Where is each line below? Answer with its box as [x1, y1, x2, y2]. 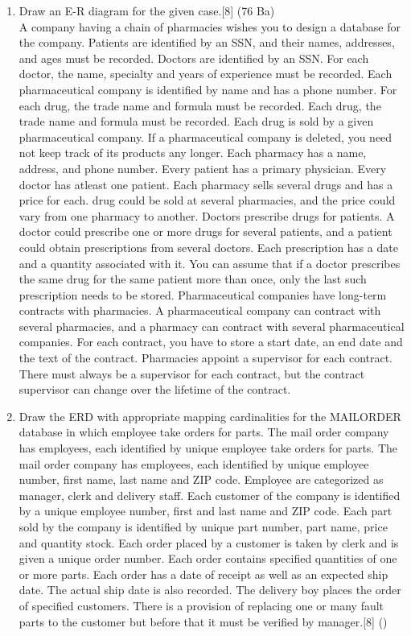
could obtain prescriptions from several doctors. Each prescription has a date [18, 238, 398, 255]
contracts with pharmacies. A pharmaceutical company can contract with [18, 302, 381, 319]
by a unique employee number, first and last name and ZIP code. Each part [18, 502, 393, 519]
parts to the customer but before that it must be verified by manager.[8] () [18, 613, 388, 630]
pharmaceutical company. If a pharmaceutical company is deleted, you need [18, 128, 393, 145]
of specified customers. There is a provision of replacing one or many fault [18, 597, 384, 613]
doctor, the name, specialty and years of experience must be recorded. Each [18, 65, 393, 82]
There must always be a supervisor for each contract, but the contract [18, 365, 365, 382]
